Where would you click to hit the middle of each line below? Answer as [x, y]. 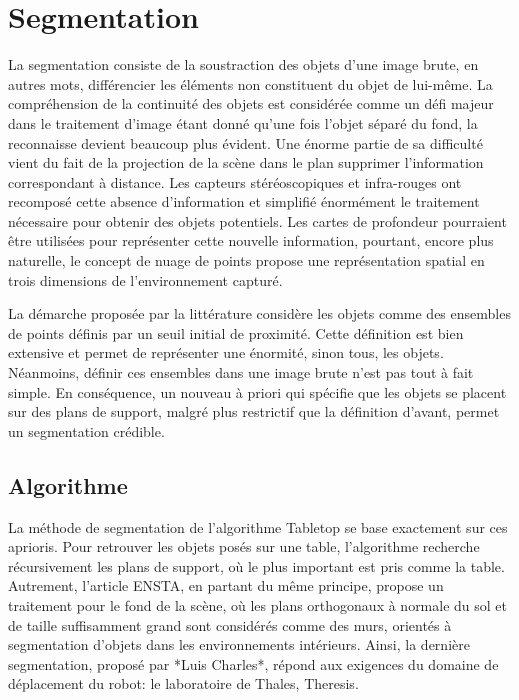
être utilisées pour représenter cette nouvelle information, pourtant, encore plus [251, 240]
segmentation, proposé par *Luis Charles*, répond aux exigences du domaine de [253, 663]
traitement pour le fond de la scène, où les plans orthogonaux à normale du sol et [258, 604]
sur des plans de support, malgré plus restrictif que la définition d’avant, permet [254, 411]
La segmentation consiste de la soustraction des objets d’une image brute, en [243, 64]
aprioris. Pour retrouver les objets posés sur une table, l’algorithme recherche [244, 546]
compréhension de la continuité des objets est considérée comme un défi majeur [251, 103]
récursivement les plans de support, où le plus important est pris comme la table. [256, 565]
